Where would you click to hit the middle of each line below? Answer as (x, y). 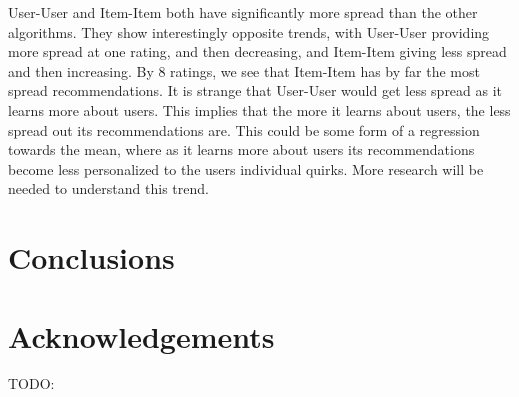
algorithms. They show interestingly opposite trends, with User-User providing (249, 31)
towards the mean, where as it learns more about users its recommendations (241, 149)
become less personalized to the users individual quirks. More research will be (246, 168)
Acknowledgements (141, 335)
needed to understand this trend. (108, 188)
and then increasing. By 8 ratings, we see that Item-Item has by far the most (244, 70)
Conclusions (91, 257)
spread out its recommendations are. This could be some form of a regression (244, 129)
